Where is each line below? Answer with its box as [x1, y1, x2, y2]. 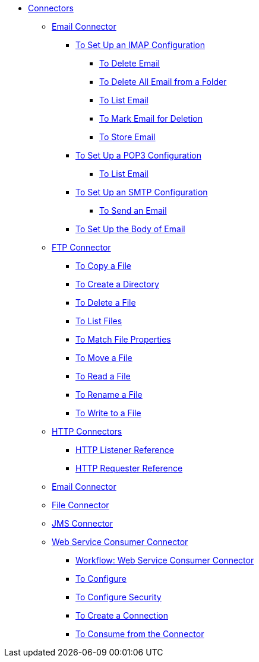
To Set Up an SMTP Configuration [75, 187, 208, 197]
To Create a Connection [75, 610, 169, 620]
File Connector [52, 500, 109, 510]
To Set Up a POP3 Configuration [75, 150, 201, 160]
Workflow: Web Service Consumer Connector [75, 555, 254, 565]
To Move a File [75, 353, 132, 363]
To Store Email [99, 132, 156, 142]
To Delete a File [75, 297, 136, 308]
